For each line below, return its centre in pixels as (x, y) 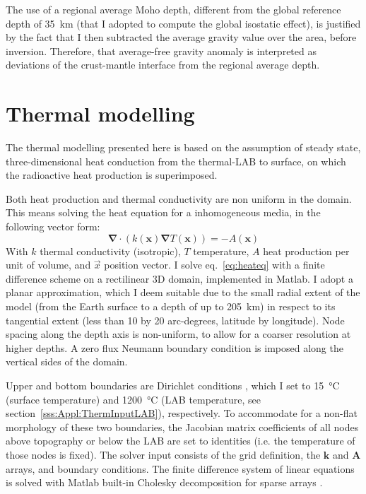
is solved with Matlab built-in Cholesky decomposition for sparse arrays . (164, 482)
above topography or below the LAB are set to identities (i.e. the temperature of (181, 441)
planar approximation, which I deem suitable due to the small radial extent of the (183, 292)
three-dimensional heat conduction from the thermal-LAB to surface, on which (176, 161)
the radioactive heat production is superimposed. (112, 175)
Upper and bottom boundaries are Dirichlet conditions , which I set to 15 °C (173, 385)
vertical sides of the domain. (67, 361)
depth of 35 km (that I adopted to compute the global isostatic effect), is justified (183, 23)
